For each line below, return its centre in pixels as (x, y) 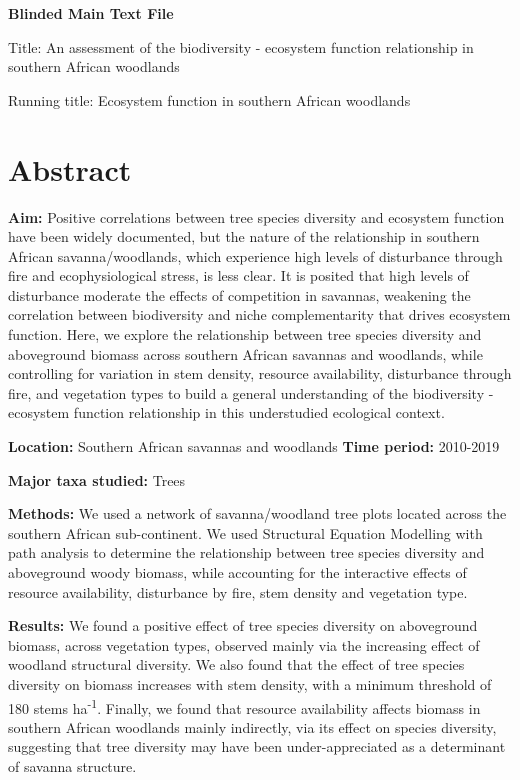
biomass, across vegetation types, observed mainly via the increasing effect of (244, 644)
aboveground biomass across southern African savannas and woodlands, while (245, 353)
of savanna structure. (72, 766)
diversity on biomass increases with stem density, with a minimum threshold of (250, 683)
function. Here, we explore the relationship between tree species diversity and (245, 334)
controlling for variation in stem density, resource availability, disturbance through (260, 373)
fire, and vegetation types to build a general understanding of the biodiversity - (251, 392)
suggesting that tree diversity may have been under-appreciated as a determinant (257, 746)
